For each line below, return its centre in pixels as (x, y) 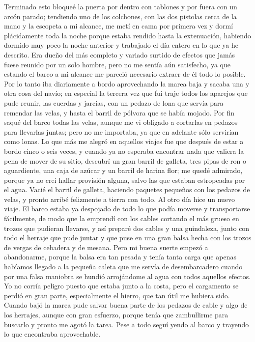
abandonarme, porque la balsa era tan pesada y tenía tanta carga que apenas (120, 257)
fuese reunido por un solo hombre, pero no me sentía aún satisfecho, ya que (117, 64)
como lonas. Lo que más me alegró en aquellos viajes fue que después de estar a (124, 141)
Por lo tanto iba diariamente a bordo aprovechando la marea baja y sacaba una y (127, 83)
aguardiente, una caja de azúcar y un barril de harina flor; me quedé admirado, (123, 170)
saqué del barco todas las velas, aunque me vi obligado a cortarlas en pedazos (121, 122)
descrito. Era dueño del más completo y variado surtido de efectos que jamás (120, 54)
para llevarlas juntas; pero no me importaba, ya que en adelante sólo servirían (121, 131)
